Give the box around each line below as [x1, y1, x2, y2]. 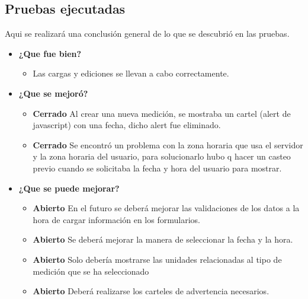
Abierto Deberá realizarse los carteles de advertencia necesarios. [33, 285, 269, 297]
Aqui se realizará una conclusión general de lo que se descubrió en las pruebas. [5, 27, 290, 40]
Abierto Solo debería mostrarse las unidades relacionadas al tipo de [33, 253, 282, 265]
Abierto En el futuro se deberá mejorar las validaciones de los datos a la [33, 202, 300, 214]
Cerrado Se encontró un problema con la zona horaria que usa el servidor [33, 138, 303, 151]
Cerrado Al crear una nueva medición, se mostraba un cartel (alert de [33, 107, 291, 119]
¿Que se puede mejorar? [18, 182, 120, 194]
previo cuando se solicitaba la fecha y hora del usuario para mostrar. [33, 161, 282, 174]
